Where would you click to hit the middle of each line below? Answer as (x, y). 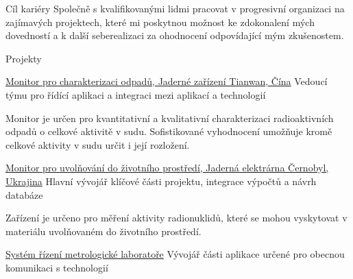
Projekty (24, 58)
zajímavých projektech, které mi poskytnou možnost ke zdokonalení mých (160, 22)
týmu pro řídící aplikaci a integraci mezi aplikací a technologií (136, 94)
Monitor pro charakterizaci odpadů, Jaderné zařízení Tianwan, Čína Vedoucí (167, 81)
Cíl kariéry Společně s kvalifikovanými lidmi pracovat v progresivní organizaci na (175, 8)
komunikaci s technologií (57, 267)
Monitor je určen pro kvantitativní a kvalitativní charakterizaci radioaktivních (170, 118)
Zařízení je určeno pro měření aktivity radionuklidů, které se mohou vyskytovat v (176, 218)
